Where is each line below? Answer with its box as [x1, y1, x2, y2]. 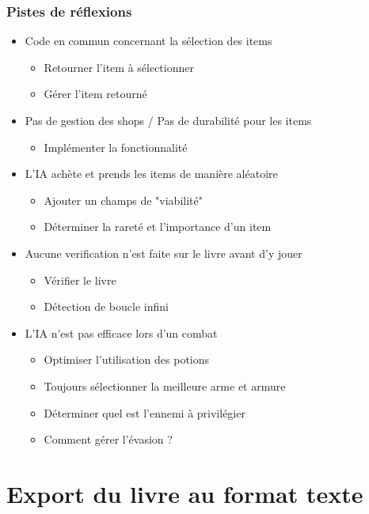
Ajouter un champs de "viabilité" [44, 191, 203, 208]
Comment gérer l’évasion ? [44, 431, 173, 448]
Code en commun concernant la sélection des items [25, 32, 272, 49]
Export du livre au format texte [6, 477, 363, 509]
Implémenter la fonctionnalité [44, 138, 188, 155]
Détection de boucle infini [44, 298, 169, 315]
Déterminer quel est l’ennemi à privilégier [44, 404, 245, 421]
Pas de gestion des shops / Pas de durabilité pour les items [25, 112, 312, 128]
